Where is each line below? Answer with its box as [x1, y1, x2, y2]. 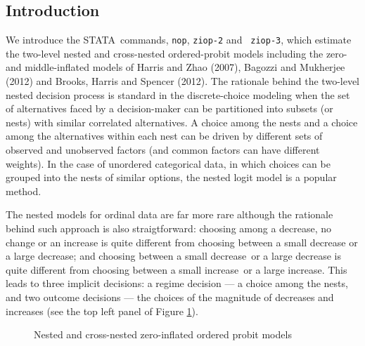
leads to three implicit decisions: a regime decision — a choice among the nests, [6, 276, 348, 291]
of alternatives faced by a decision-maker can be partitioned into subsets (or [6, 101, 333, 116]
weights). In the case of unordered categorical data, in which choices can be [6, 156, 331, 171]
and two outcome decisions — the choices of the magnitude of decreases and [6, 289, 334, 304]
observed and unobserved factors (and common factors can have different [6, 142, 320, 157]
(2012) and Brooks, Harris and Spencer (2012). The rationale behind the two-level [6, 74, 360, 88]
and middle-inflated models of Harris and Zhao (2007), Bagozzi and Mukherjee [6, 60, 345, 74]
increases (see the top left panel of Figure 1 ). [6, 303, 198, 318]
